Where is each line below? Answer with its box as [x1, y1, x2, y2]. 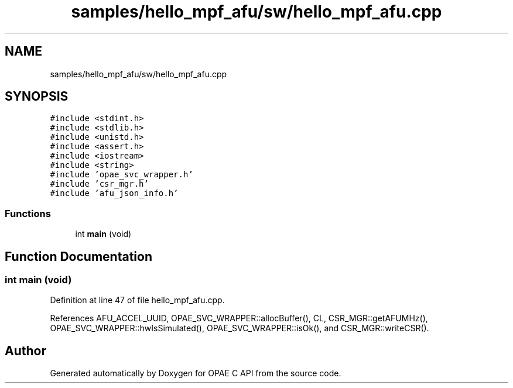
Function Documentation [5, 249, 152, 264]
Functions [5, 207, 51, 219]
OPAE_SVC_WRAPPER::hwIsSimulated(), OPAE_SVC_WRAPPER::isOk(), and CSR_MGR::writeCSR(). [50, 323, 429, 334]
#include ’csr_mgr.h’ [50, 179, 149, 189]
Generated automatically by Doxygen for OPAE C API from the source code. [50, 368, 341, 379]
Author [5, 343, 46, 358]
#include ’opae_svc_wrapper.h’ [50, 170, 193, 180]
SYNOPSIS [5, 89, 69, 104]
